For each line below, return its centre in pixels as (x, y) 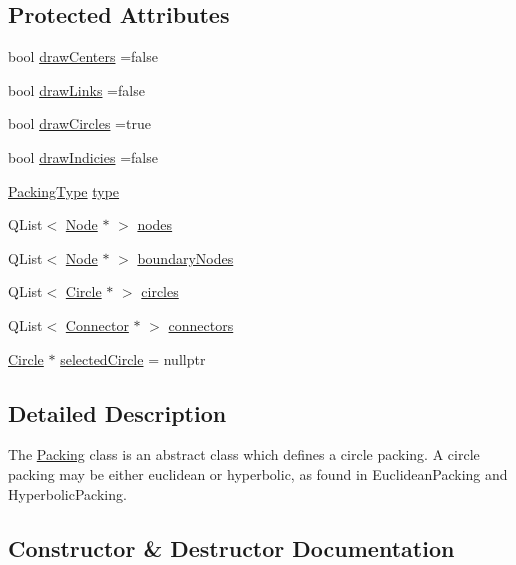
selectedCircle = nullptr (133, 358)
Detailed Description (117, 412)
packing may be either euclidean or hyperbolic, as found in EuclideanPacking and (258, 473)
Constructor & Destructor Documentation (231, 547)
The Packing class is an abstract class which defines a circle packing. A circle (244, 454)
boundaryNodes (185, 257)
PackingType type (64, 190)
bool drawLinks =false (76, 89)
